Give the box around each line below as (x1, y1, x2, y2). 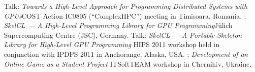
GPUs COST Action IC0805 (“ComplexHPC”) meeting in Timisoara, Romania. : (4, 10, 246, 21)
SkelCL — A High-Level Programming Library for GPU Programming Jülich (4, 20, 233, 30)
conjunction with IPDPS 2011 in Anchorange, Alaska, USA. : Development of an (4, 48, 248, 59)
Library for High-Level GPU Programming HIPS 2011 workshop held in (4, 39, 220, 49)
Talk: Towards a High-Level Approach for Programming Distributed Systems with (4, 1, 248, 11)
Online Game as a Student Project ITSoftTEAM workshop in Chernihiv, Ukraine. (4, 58, 252, 69)
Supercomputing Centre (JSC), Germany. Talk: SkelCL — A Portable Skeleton (4, 29, 242, 40)
